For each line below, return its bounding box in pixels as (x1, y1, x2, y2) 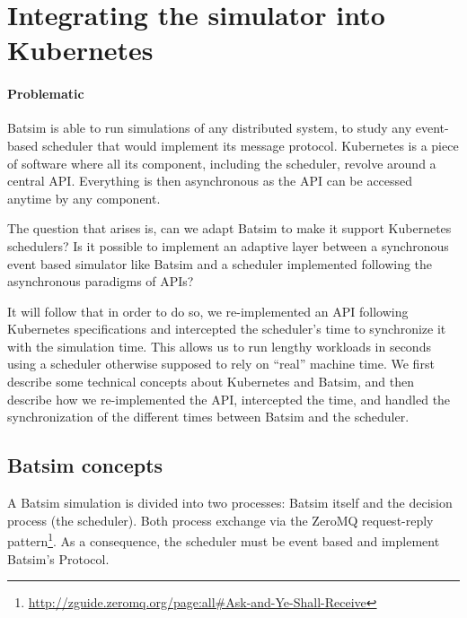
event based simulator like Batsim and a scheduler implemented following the (7, 254, 433, 273)
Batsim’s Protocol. (7, 549, 110, 568)
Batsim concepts (7, 451, 163, 479)
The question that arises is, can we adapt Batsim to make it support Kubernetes (7, 219, 452, 238)
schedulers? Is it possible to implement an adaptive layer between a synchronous (7, 236, 449, 255)
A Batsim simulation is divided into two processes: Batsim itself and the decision (7, 493, 453, 512)
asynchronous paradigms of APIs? (7, 272, 194, 291)
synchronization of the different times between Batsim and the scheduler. (7, 407, 410, 426)
